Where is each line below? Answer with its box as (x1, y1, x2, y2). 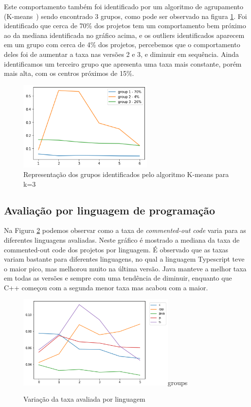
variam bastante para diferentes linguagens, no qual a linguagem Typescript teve (4, 254, 245, 264)
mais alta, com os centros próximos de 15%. (4, 68, 134, 78)
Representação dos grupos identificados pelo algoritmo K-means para (23, 169, 229, 179)
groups (167, 377, 188, 388)
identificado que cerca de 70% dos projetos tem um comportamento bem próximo (4, 20, 246, 31)
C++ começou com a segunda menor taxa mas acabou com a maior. (4, 282, 208, 292)
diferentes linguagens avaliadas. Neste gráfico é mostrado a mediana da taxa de (4, 234, 240, 245)
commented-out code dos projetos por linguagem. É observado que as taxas (4, 244, 229, 254)
